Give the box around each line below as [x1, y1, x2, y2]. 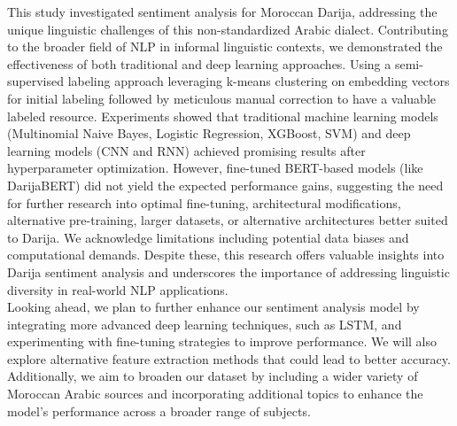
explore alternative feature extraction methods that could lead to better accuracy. [7, 349, 451, 368]
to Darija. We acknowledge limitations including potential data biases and [7, 228, 409, 246]
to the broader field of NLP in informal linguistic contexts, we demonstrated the [7, 37, 443, 56]
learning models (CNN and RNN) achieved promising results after [7, 141, 366, 159]
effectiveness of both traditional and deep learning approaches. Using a [7, 54, 391, 73]
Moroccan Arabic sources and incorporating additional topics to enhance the [7, 384, 423, 403]
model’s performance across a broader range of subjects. [7, 401, 311, 420]
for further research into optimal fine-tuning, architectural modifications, [7, 193, 401, 212]
